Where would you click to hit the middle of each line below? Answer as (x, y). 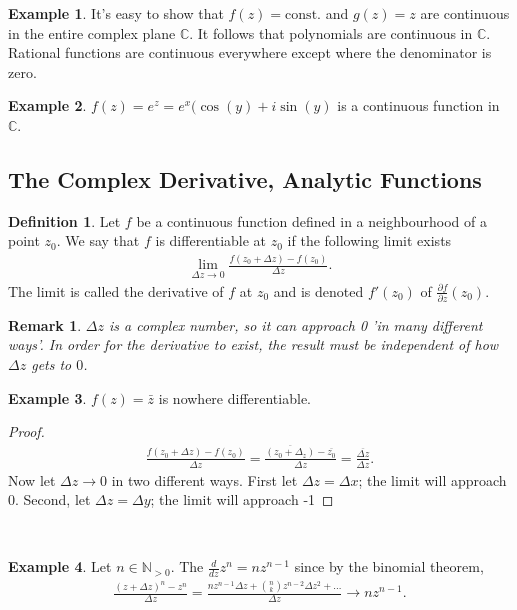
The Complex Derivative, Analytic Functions (245, 178)
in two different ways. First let (204, 479)
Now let (32, 479)
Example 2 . (47, 105)
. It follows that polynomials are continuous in (331, 32)
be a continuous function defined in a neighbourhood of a (311, 220)
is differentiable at (211, 240)
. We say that (98, 240)
